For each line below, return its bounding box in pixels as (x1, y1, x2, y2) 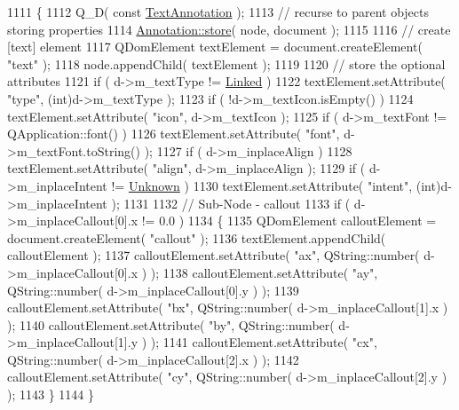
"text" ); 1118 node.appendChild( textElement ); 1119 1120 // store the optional (7, 54, 446, 73)
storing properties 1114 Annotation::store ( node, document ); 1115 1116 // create (7, 20, 451, 38)
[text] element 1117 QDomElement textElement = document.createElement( (7, 37, 423, 56)
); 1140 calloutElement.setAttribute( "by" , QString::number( (7, 315, 335, 334)
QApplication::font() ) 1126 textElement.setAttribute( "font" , (7, 124, 340, 143)
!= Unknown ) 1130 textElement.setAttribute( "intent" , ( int (111, 176, 436, 194)
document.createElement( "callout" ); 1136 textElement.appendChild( (7, 228, 386, 247)
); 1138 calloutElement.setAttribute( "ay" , (150, 263, 378, 281)
